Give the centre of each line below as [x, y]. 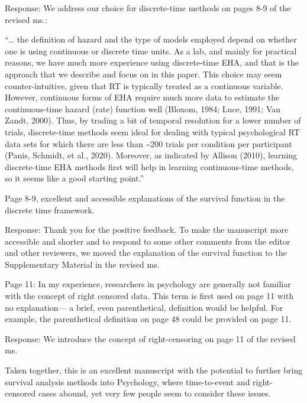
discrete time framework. [50, 209]
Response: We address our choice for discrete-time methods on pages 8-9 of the [148, 8]
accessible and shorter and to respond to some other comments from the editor [148, 241]
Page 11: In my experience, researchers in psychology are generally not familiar [148, 284]
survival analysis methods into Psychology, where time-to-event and [127, 381]
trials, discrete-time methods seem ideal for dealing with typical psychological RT [152, 131]
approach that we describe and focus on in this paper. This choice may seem [143, 74]
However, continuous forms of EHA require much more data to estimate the [142, 97]
